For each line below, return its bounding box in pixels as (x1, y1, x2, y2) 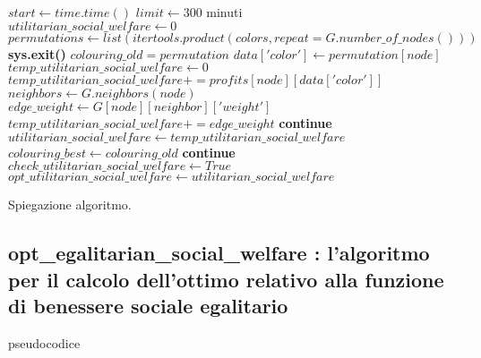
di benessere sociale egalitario (8, 292, 288, 320)
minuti (206, 3, 243, 21)
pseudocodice (8, 333, 81, 352)
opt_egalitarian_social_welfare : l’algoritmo (8, 239, 430, 267)
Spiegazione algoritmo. (8, 195, 132, 214)
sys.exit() (8, 44, 66, 63)
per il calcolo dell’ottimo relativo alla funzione (8, 265, 444, 293)
